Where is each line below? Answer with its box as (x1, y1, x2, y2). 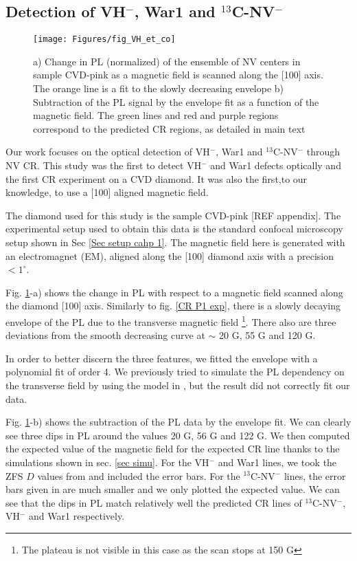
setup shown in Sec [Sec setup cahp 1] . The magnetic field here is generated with (5, 234, 345, 249)
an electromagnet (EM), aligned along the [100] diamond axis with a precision (5, 248, 334, 263)
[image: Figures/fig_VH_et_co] (33, 34, 176, 45)
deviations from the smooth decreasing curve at (5, 328, 205, 342)
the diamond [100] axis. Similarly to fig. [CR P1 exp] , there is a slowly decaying (5, 298, 341, 313)
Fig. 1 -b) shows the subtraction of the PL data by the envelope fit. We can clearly (5, 415, 352, 429)
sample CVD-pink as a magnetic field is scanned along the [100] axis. (33, 67, 323, 82)
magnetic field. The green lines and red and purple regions (33, 108, 279, 122)
